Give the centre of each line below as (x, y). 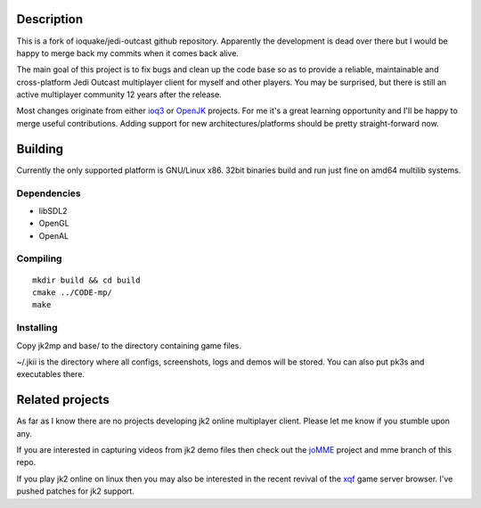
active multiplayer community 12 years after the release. (119, 94)
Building (40, 148)
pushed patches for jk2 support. (76, 491)
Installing (37, 328)
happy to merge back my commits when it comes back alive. (128, 53)
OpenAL (54, 235)
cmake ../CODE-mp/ (73, 293)
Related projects (63, 400)
